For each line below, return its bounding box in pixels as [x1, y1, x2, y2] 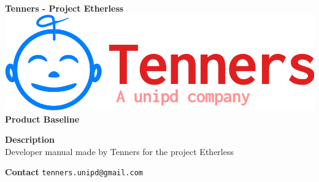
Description [5, 133, 55, 146]
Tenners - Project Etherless [5, 2, 124, 14]
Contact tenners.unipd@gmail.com [5, 165, 144, 178]
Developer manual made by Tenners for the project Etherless [5, 145, 234, 157]
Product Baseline [5, 112, 80, 125]
